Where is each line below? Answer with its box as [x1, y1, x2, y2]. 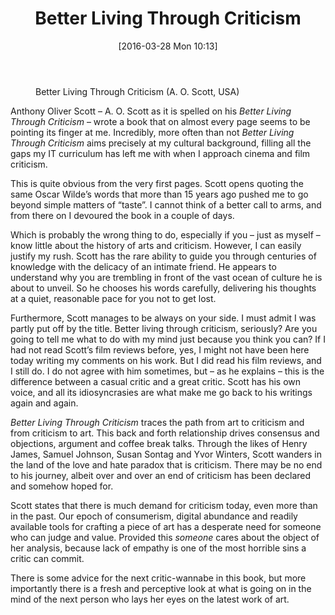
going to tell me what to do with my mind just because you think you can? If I [10, 333, 326, 345]
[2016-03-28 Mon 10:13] [118, 40, 218, 52]
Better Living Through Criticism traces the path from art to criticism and [10, 416, 305, 428]
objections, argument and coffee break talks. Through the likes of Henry [10, 437, 308, 449]
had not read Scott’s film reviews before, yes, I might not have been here [10, 343, 310, 356]
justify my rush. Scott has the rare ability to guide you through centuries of [10, 250, 317, 262]
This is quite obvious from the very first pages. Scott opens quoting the [10, 177, 304, 189]
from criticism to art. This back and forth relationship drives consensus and [10, 427, 320, 439]
